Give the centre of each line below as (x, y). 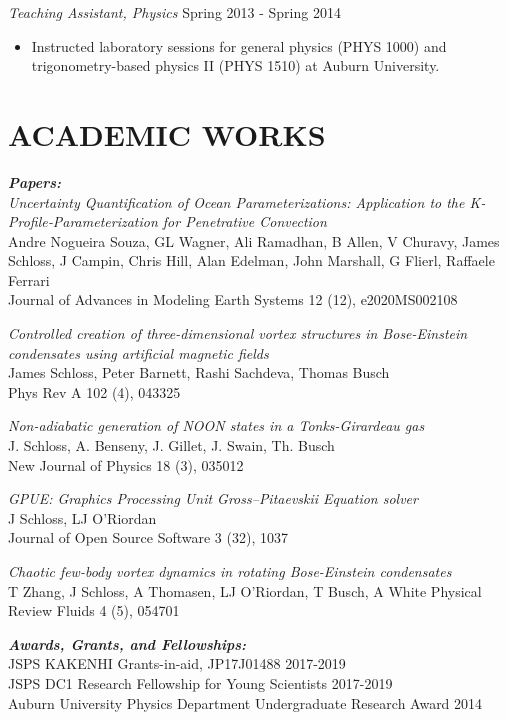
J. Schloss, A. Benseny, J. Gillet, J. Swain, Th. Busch (171, 445)
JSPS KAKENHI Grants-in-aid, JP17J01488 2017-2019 (177, 663)
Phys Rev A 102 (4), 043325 (94, 391)
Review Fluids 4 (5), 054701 (94, 610)
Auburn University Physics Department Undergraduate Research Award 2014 (245, 702)
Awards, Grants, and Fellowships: (127, 643)
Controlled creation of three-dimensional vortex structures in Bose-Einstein (238, 333)
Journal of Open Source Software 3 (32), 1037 (148, 537)
